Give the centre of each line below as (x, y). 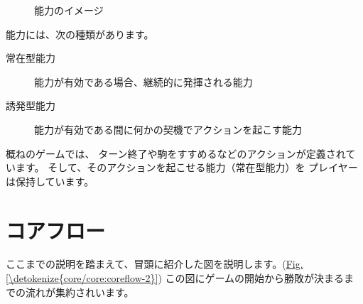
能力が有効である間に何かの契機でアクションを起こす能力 (168, 129)
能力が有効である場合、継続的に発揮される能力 (143, 81)
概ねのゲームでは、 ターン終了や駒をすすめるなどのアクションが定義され (176, 153)
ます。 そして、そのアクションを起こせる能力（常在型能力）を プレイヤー (186, 167)
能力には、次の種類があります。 (80, 34)
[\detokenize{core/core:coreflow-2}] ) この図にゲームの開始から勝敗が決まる (175, 278)
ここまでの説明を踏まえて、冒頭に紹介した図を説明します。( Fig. (155, 264)
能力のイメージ (69, 10)
